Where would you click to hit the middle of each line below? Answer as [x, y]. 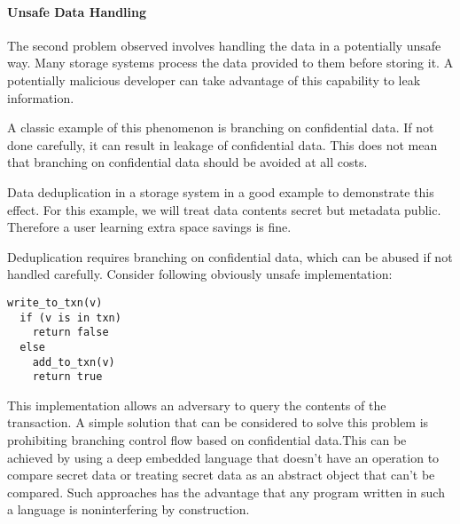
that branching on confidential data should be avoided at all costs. [187, 162]
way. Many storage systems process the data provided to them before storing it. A [230, 63]
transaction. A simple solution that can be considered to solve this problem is [218, 422]
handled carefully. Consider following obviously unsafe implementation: [200, 274]
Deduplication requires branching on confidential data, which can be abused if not [230, 256]
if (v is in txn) [70, 318]
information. [41, 97]
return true [67, 377]
